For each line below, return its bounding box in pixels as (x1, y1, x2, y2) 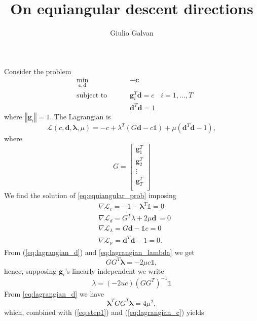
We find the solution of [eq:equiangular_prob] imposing (4, 190, 176, 201)
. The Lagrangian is (50, 111, 111, 121)
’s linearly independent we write (65, 265, 164, 276)
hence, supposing (4, 265, 57, 276)
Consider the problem (4, 66, 71, 76)
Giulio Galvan (110, 27, 154, 38)
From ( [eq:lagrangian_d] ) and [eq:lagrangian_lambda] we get (4, 247, 195, 258)
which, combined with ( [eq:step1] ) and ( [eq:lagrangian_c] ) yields (4, 306, 204, 317)
